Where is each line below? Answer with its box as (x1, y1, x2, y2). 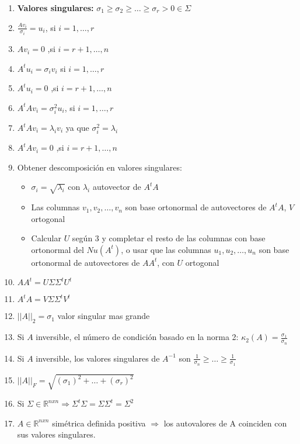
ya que (65, 122, 89, 133)
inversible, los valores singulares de (36, 352, 160, 364)
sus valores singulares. (17, 428, 96, 440)
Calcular (31, 232, 61, 244)
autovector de (92, 181, 141, 193)
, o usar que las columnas (121, 243, 211, 255)
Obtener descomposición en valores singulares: (17, 161, 182, 173)
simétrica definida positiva (52, 417, 146, 429)
